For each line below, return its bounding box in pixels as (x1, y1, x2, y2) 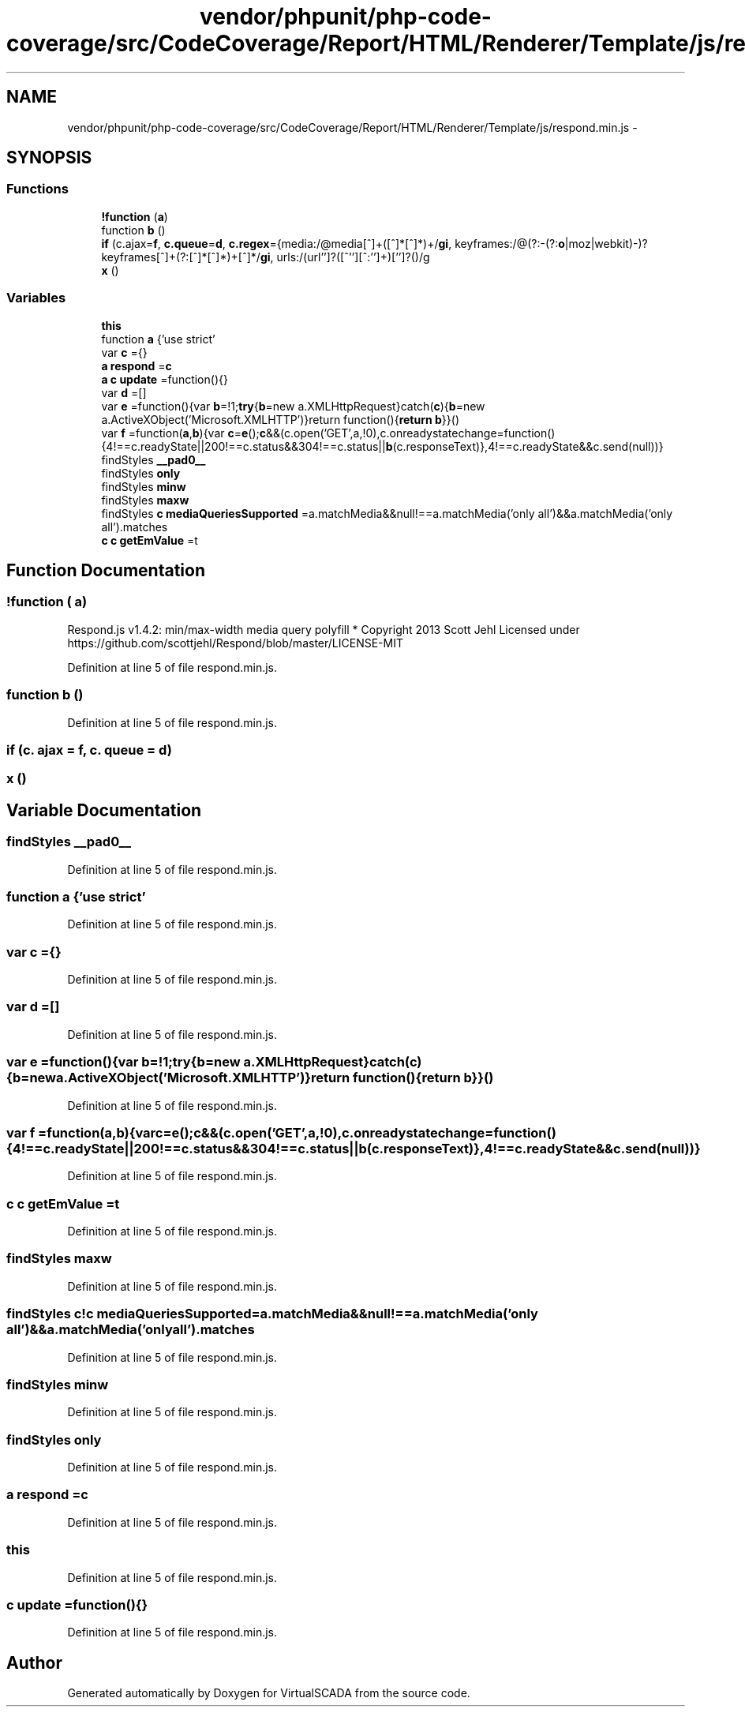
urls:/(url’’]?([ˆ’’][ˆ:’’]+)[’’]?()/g (276, 249, 430, 264)
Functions (6, 181, 69, 197)
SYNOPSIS (6, 148, 92, 168)
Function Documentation (6, 560, 205, 580)
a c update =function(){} (101, 372, 228, 386)
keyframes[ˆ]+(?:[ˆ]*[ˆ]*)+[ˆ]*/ (101, 249, 260, 264)
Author (6, 1652, 62, 1673)
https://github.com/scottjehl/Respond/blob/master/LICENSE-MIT (67, 635, 403, 650)
